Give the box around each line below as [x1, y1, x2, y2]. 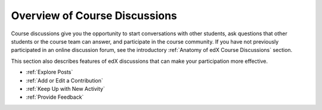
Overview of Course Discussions [11, 9, 177, 22]
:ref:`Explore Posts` [26, 69, 73, 76]
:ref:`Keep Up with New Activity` [26, 85, 106, 92]
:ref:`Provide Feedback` [26, 93, 84, 101]
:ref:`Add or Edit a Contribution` [26, 77, 104, 84]
